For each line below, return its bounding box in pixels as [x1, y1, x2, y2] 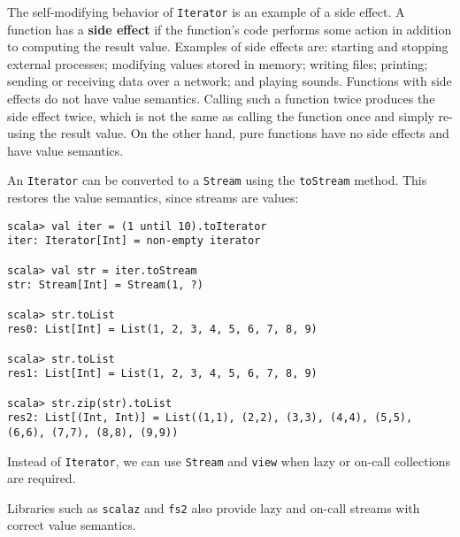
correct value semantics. [7, 516, 136, 534]
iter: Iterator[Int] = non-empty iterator [7, 234, 261, 248]
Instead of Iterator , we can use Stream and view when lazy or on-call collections [7, 451, 450, 470]
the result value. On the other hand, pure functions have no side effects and [39, 124, 449, 142]
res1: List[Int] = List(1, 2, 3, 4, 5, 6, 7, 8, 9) [7, 367, 318, 380]
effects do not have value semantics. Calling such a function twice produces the [7, 89, 435, 108]
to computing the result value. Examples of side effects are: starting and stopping [7, 37, 448, 56]
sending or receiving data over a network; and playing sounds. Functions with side [7, 72, 452, 90]
